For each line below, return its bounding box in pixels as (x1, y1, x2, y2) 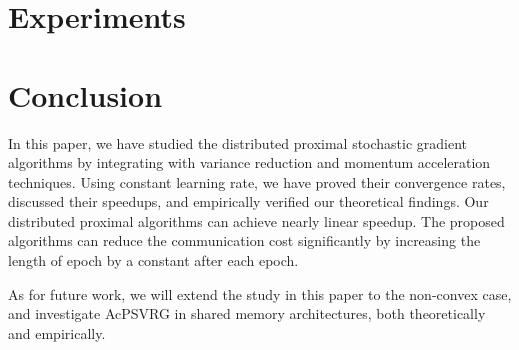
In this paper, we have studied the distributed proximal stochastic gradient (8, 132, 468, 153)
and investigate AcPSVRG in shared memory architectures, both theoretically (8, 303, 486, 324)
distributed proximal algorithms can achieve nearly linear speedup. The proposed (8, 210, 505, 231)
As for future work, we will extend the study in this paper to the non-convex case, (8, 283, 512, 304)
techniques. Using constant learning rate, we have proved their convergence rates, (8, 171, 506, 192)
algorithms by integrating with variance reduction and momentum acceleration (8, 152, 491, 173)
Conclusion (8, 74, 163, 115)
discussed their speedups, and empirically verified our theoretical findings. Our (8, 191, 489, 212)
